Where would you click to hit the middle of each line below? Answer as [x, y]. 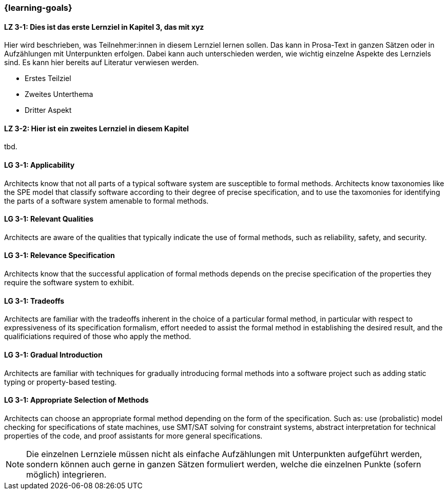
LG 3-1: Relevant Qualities [49, 219]
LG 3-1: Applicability [40, 165]
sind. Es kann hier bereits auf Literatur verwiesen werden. [102, 63]
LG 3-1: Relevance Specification [60, 255]
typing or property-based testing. [61, 382]
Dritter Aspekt [48, 110]
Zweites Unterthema [59, 94]
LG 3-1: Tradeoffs [34, 301]
